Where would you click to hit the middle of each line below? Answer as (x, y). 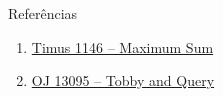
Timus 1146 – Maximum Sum (122, 46)
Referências (43, 13)
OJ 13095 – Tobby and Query (123, 80)
